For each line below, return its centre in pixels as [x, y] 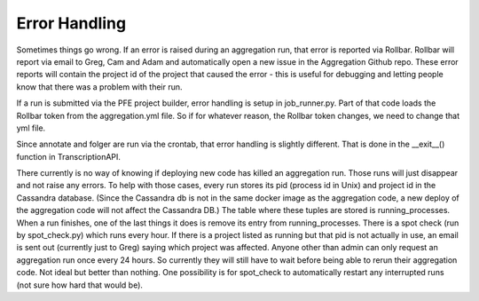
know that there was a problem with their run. [99, 87]
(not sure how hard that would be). [80, 285]
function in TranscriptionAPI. [69, 156]
